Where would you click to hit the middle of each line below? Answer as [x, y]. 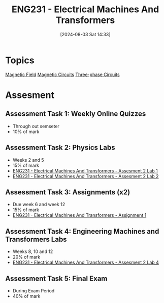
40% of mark [26, 296]
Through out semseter [36, 126]
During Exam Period [34, 291]
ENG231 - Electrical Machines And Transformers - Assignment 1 [79, 215]
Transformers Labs [36, 239]
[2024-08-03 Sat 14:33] [85, 34]
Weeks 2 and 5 [28, 160]
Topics [20, 60]
